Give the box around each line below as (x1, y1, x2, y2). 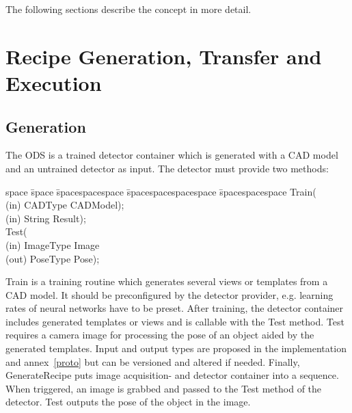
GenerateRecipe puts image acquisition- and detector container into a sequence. (5, 368, 339, 382)
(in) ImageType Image (5, 237, 100, 252)
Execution (5, 68, 102, 96)
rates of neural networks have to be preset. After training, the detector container (5, 301, 344, 315)
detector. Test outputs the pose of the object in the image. (5, 395, 251, 409)
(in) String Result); (5, 211, 86, 225)
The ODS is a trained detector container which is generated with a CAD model (5, 148, 338, 162)
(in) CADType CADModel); (5, 198, 124, 212)
